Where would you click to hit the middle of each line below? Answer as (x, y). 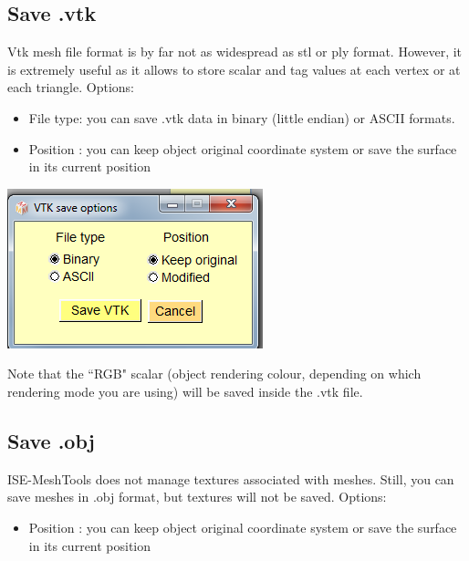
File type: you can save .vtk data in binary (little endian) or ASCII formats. (242, 117)
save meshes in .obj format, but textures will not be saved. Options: (197, 497)
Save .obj (51, 440)
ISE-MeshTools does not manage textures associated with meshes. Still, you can (231, 478)
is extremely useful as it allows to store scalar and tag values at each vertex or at (234, 69)
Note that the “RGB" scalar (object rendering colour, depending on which (214, 374)
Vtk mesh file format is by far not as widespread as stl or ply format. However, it (235, 52)
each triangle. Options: (71, 87)
